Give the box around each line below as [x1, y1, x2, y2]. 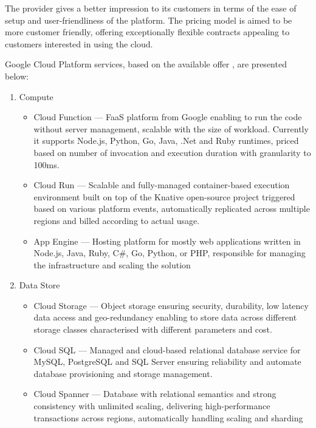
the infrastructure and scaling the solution [33, 258, 191, 271]
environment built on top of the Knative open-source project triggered [33, 190, 295, 203]
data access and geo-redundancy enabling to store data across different [33, 311, 297, 324]
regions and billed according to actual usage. [33, 214, 200, 226]
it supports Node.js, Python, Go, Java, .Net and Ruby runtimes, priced [33, 134, 299, 147]
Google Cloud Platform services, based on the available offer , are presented [5, 58, 287, 70]
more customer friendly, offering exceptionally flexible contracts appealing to [5, 25, 290, 38]
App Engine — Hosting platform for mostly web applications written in [33, 234, 301, 247]
